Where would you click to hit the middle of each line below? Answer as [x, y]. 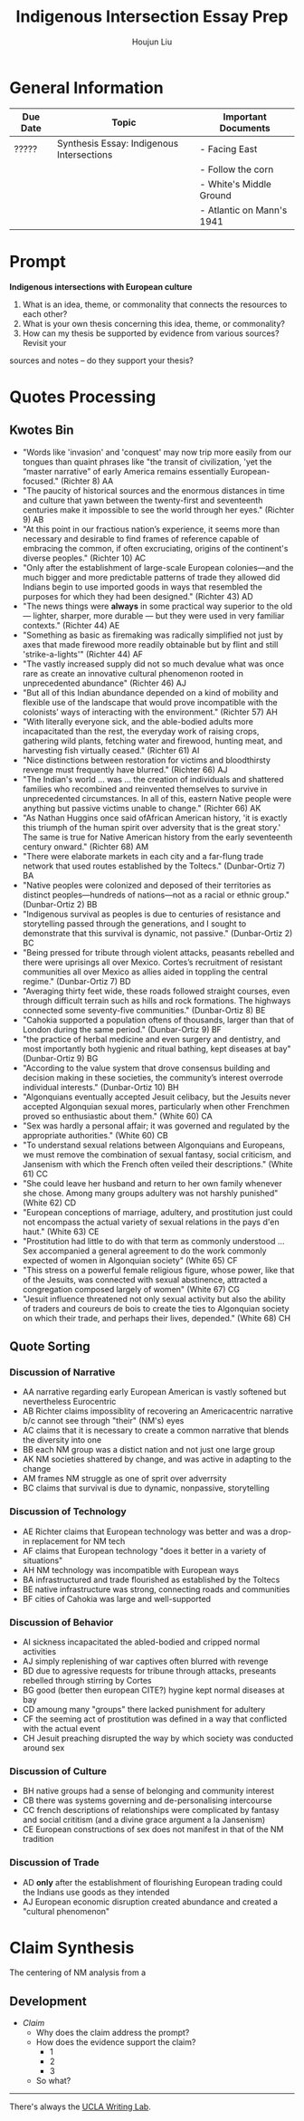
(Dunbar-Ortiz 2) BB [60, 904]
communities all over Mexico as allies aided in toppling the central [145, 972]
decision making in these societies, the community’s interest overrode [152, 1077]
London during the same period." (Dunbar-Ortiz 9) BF [122, 1029]
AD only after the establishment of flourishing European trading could [152, 1882]
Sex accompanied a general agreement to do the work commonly [144, 1251]
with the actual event [62, 1728]
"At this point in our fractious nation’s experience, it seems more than [151, 529]
